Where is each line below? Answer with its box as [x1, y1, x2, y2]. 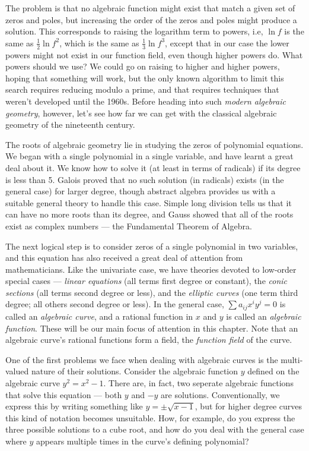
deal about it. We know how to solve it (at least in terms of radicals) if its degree [5, 161, 301, 174]
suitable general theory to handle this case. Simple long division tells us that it [5, 196, 292, 209]
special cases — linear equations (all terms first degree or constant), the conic [5, 275, 288, 287]
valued [5, 365, 29, 377]
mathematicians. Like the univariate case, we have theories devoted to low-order [5, 263, 297, 275]
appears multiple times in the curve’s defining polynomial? [36, 434, 249, 447]
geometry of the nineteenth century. [5, 118, 135, 131]
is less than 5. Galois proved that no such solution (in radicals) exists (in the [5, 173, 284, 185]
